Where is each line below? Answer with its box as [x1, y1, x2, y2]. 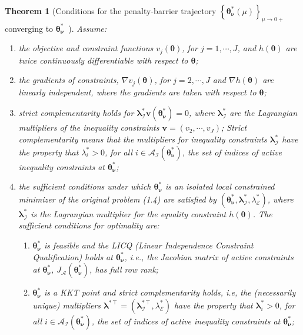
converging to [5, 22, 54, 34]
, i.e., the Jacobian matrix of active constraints [124, 250, 294, 263]
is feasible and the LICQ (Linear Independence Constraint [44, 239, 254, 251]
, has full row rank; [89, 263, 159, 276]
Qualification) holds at [32, 250, 113, 263]
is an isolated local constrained [165, 180, 275, 193]
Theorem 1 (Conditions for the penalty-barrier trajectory [5, 5, 217, 16]
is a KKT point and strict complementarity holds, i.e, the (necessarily [44, 286, 296, 298]
